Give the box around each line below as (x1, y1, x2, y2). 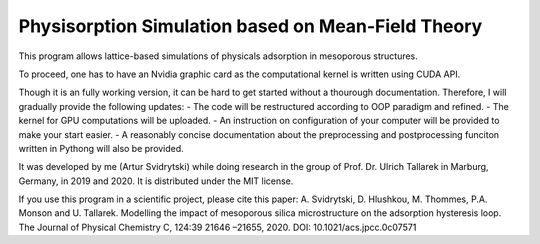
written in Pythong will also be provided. (18, 142, 184, 154)
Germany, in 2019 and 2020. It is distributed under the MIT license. (18, 175, 294, 187)
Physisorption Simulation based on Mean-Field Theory (18, 15, 483, 37)
